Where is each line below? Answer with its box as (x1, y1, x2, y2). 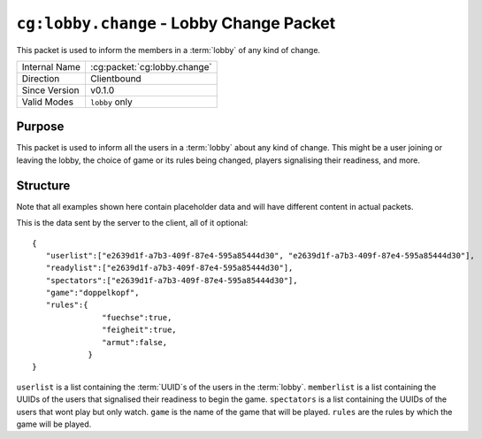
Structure (16, 178, 71, 193)
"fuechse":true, (102, 312, 172, 322)
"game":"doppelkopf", (45, 288, 140, 298)
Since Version (21, 84, 80, 96)
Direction (21, 72, 60, 84)
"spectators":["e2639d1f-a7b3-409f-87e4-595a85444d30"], (45, 275, 298, 285)
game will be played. (16, 419, 92, 429)
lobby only (89, 96, 133, 108)
